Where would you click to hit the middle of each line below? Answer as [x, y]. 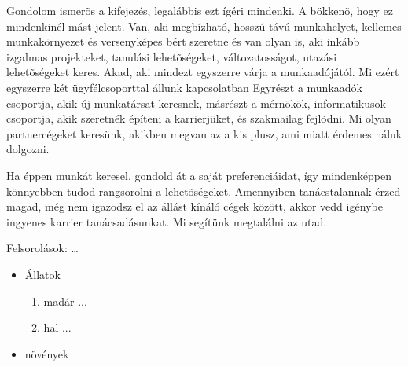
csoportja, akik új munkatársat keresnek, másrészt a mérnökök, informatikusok [196, 103]
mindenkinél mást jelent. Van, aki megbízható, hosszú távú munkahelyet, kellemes [204, 26]
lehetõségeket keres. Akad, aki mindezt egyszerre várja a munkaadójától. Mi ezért [203, 72]
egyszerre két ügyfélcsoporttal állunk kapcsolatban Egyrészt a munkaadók [184, 87]
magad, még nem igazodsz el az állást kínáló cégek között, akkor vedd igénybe [195, 206]
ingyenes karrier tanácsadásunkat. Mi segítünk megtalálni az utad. [167, 221]
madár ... [65, 301]
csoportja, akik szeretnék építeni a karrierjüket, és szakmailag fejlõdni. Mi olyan [199, 118]
